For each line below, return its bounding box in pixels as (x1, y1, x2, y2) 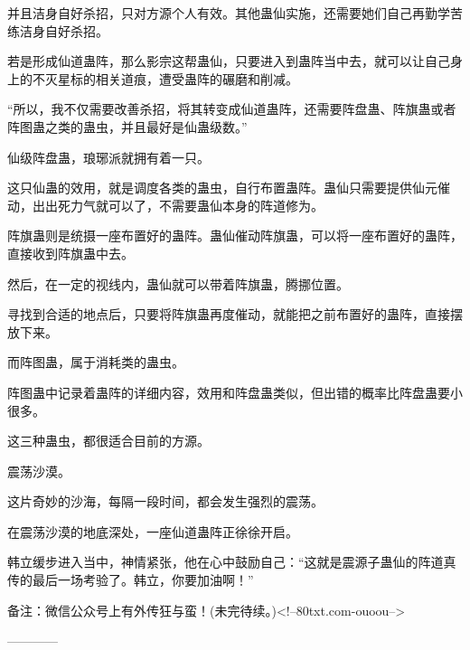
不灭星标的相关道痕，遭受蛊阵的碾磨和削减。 (32, 69, 298, 88)
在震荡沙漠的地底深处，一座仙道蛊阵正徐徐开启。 (7, 522, 298, 541)
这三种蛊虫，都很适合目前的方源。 (7, 431, 210, 450)
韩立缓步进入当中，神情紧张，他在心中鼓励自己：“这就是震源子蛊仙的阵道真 (7, 552, 456, 571)
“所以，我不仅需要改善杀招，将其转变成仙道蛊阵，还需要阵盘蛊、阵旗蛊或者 (7, 99, 456, 118)
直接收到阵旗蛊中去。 (7, 243, 134, 262)
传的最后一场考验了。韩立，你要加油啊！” (7, 570, 254, 589)
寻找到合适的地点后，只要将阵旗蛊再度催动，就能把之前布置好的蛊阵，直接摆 (7, 305, 463, 324)
